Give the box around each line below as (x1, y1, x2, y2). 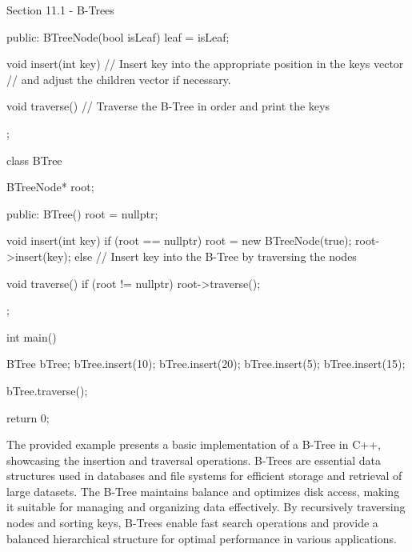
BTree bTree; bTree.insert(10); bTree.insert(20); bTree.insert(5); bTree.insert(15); (6, 355, 406, 372)
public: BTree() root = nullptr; (6, 205, 158, 222)
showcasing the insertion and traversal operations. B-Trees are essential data (6, 451, 382, 468)
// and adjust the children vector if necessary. (6, 70, 231, 87)
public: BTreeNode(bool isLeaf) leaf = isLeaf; (6, 28, 230, 45)
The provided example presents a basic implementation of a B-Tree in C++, (6, 436, 381, 453)
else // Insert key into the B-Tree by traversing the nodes (74, 247, 357, 264)
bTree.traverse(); (6, 382, 88, 398)
